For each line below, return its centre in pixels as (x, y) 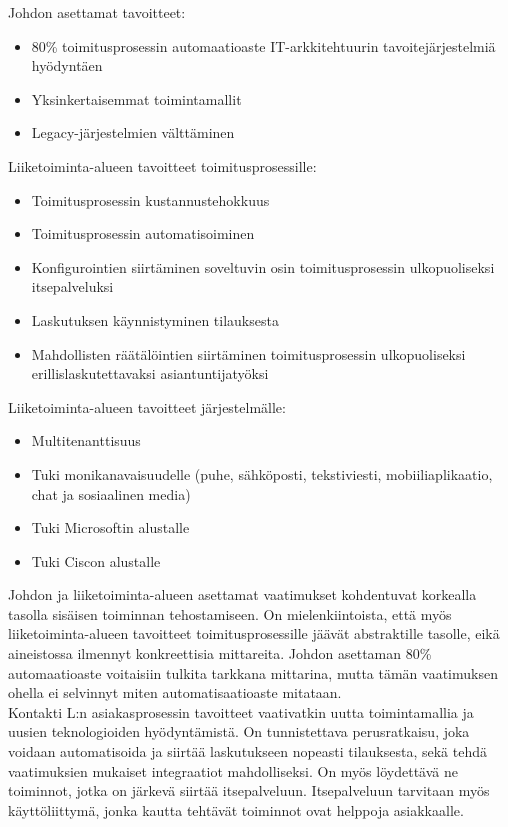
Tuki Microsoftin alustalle (110, 527)
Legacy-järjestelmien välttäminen (133, 132)
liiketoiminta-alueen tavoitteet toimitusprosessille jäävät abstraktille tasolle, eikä (254, 633)
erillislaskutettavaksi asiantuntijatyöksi (150, 373)
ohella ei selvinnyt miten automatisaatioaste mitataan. (175, 692)
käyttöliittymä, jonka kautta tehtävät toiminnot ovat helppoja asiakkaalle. (236, 809)
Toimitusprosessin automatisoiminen (143, 233)
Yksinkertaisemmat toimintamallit (136, 98)
